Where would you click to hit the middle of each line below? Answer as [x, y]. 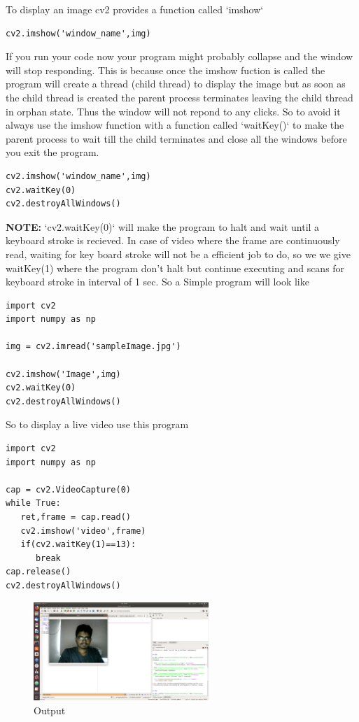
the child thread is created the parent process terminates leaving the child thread [179, 97]
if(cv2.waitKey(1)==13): [78, 545]
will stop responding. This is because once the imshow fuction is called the [166, 70]
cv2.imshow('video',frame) [83, 531]
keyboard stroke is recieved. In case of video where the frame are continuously [173, 240]
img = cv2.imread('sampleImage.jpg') [93, 347]
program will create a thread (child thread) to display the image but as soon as [176, 84]
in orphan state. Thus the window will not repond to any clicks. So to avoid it [173, 111]
